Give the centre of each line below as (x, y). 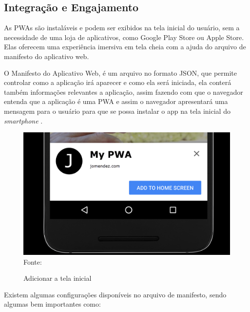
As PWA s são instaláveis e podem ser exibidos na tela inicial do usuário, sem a (122, 28)
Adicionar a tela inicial (58, 278)
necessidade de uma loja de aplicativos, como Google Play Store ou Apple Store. (124, 37)
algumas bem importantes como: (52, 304)
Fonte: (33, 261)
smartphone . (23, 120)
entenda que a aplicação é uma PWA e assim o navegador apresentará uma (116, 101)
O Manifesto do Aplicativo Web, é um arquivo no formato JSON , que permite (120, 73)
